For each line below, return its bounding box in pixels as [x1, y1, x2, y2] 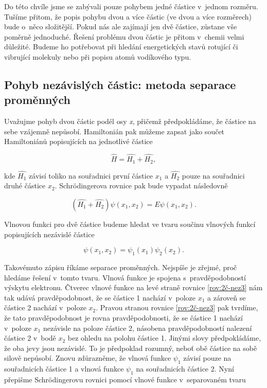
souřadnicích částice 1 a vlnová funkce [4, 363, 124, 374]
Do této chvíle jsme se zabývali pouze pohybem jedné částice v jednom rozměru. [4, 1, 258, 11]
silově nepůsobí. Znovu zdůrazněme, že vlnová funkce [4, 352, 171, 363]
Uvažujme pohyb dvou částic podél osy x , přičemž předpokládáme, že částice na [4, 116, 256, 127]
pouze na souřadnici [182, 170, 245, 181]
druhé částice [4, 180, 46, 191]
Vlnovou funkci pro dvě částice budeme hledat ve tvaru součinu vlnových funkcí [4, 219, 256, 230]
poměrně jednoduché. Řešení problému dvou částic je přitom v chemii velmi [4, 31, 244, 42]
